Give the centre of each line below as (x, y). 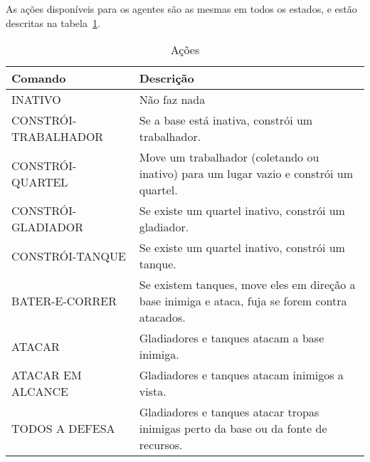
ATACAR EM (47, 375)
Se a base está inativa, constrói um (226, 120)
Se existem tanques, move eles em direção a (247, 285)
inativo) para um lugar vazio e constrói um (246, 174)
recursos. (161, 445)
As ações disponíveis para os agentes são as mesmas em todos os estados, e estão (181, 9)
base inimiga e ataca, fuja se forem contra (243, 301)
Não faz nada (172, 100)
